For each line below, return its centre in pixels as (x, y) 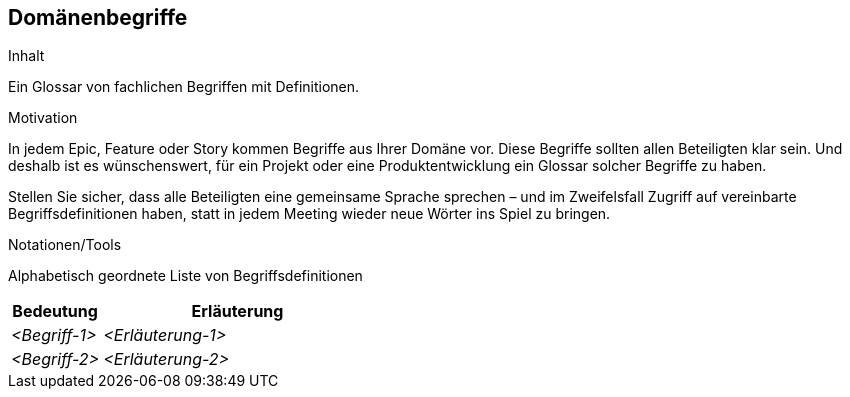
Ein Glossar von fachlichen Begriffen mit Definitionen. (184, 87)
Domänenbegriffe (98, 17)
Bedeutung (55, 311)
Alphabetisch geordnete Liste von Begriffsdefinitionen (185, 276)
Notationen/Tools (65, 245)
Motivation (43, 118)
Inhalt (26, 56)
